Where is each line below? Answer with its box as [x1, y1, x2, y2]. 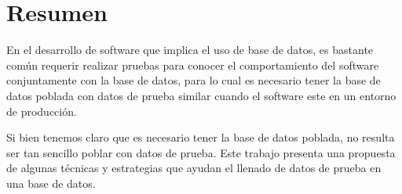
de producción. [6, 102, 77, 119]
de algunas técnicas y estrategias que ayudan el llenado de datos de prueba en [6, 160, 382, 176]
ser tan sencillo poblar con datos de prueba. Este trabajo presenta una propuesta [6, 144, 396, 160]
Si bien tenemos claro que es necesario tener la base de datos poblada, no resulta [6, 129, 395, 145]
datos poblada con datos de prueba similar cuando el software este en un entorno [6, 87, 397, 103]
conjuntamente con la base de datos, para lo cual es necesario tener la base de [6, 72, 381, 88]
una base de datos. [6, 174, 96, 191]
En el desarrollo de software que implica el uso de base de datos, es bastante [6, 41, 374, 58]
